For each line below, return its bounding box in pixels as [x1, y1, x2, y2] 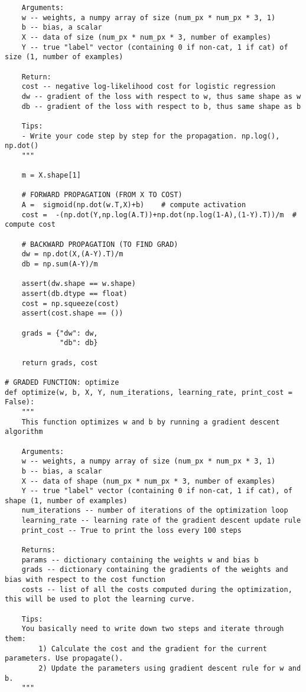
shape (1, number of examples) [5, 496, 128, 505]
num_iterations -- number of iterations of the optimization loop [21, 506, 288, 515]
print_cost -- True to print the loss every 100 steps [21, 526, 242, 535]
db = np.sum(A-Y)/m [21, 260, 98, 269]
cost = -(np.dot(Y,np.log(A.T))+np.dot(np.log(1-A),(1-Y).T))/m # [21, 210, 297, 219]
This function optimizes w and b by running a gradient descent [21, 417, 280, 426]
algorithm [5, 427, 43, 436]
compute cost [5, 220, 56, 229]
